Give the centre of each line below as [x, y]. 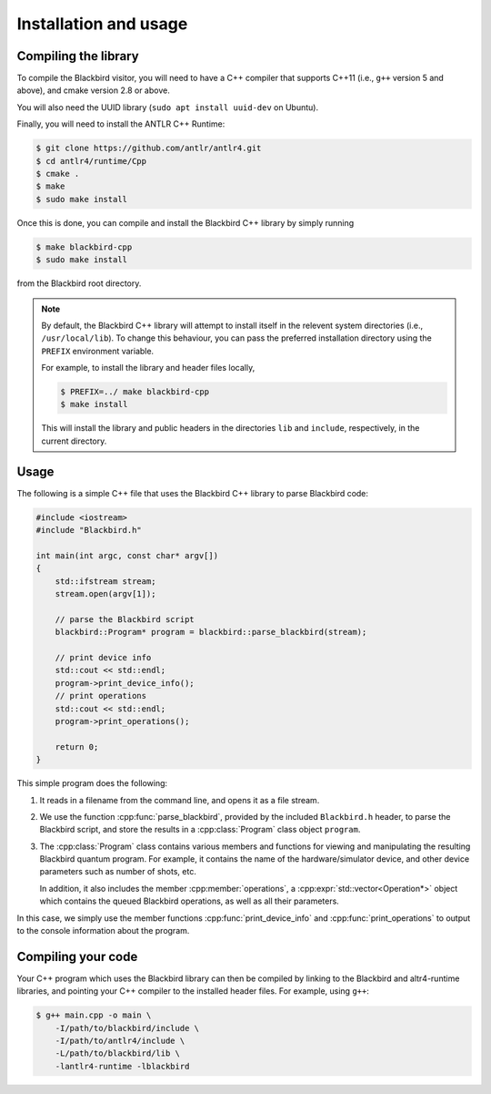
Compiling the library [78, 56]
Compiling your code [77, 956]
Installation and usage [102, 24]
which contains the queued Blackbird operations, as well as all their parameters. [190, 901]
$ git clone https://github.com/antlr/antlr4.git [149, 148]
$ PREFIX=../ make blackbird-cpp [135, 392]
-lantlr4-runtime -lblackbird [122, 1066]
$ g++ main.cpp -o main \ [94, 1015]
